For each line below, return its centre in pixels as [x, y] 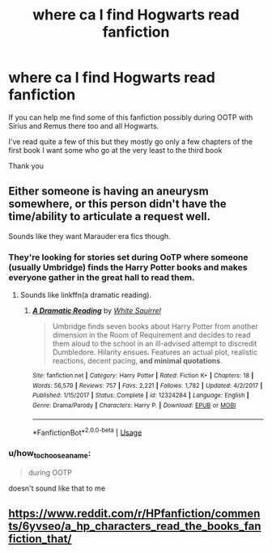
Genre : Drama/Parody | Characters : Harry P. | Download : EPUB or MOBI [134, 406]
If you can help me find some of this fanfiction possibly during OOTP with [131, 117]
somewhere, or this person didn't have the [117, 204]
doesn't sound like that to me [57, 488]
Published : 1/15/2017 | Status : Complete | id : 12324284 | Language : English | [140, 396]
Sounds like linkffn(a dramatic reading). [86, 295]
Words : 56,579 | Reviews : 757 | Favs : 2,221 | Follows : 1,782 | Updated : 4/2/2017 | [147, 385]
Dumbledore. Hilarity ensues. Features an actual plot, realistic [155, 352]
